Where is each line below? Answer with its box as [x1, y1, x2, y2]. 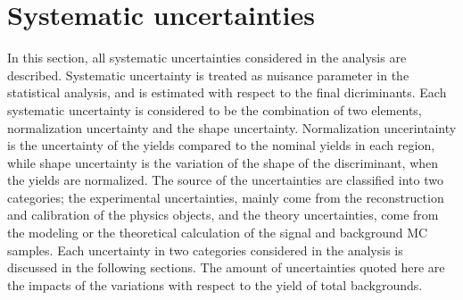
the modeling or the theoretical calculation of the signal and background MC [7, 223, 428, 242]
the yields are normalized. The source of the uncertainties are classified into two [7, 171, 443, 189]
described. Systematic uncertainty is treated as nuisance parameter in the [7, 65, 409, 84]
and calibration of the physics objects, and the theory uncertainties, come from [7, 205, 439, 224]
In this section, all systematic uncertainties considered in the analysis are [7, 48, 407, 67]
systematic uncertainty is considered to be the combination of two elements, [7, 100, 422, 119]
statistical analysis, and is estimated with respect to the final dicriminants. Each [7, 83, 447, 102]
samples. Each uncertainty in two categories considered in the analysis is [7, 240, 403, 259]
